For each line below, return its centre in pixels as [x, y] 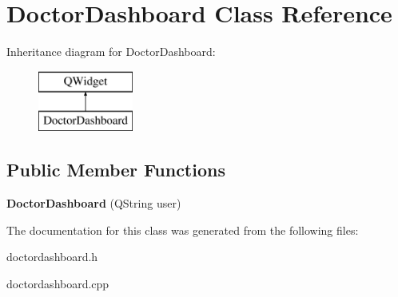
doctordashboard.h [52, 257]
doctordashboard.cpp [58, 283]
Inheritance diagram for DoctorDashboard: [111, 51]
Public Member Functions [116, 170]
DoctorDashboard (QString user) [94, 203]
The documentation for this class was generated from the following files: [183, 230]
